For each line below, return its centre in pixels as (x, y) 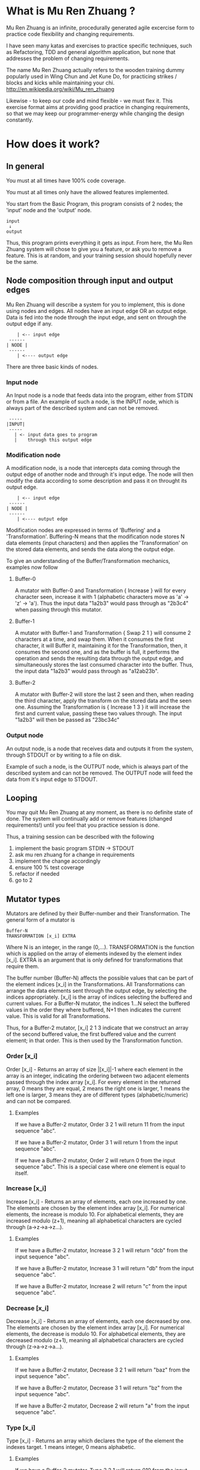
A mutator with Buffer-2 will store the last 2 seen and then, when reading (104, 694)
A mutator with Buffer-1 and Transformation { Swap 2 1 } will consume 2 (103, 633)
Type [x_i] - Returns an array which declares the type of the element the (95, 1441)
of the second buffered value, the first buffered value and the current (91, 1034)
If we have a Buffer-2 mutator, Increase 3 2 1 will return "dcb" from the (101, 1250)
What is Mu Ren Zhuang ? (71, 11)
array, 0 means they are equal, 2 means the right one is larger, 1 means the (98, 1088)
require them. (23, 966)
